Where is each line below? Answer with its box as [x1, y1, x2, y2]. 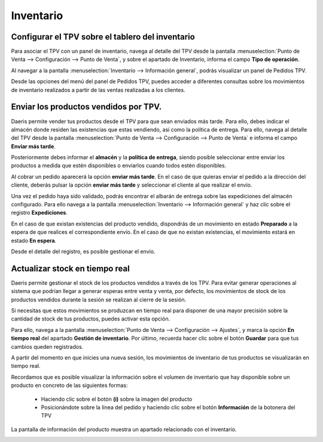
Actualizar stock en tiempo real [11, 263, 130, 273]
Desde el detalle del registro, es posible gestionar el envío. [11, 248, 156, 255]
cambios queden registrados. [11, 343, 84, 350]
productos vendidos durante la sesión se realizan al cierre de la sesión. [11, 296, 187, 303]
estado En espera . [11, 237, 57, 244]
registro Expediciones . [11, 209, 68, 217]
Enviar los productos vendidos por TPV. [11, 102, 162, 112]
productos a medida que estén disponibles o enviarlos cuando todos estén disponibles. [11, 162, 227, 169]
